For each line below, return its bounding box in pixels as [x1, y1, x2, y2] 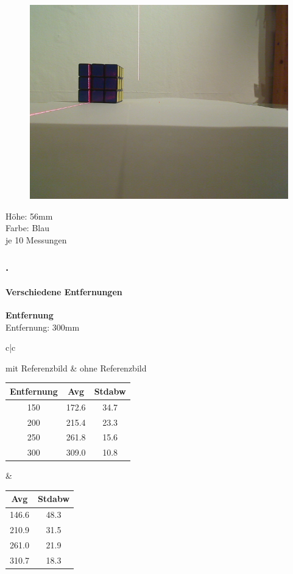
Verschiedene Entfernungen [5, 285, 122, 298]
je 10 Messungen [5, 233, 67, 246]
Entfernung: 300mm [5, 320, 80, 333]
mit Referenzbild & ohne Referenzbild [5, 361, 147, 374]
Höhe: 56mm [5, 209, 53, 222]
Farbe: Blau [5, 221, 50, 234]
